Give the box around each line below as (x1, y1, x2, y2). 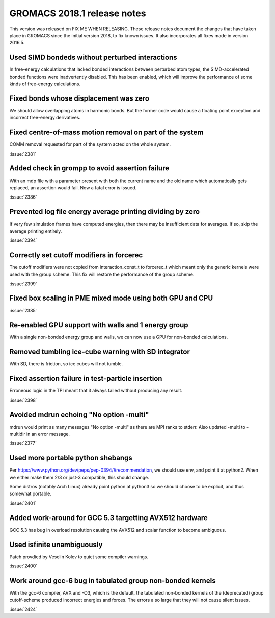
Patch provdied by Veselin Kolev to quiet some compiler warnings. (9, 554, 149, 560)
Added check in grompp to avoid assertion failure (9, 164, 170, 173)
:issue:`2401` (9, 500, 37, 506)
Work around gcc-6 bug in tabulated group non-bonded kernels (9, 576, 216, 585)
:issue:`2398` (9, 397, 38, 403)
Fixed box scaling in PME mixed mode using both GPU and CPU (9, 294, 213, 303)
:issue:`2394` (9, 237, 38, 243)
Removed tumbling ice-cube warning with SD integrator (9, 348, 190, 356)
